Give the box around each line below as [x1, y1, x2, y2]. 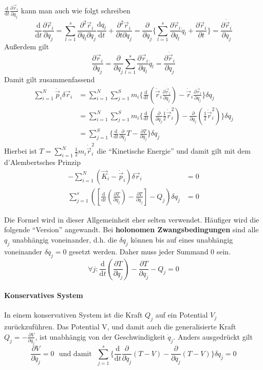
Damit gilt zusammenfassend [4, 73, 95, 84]
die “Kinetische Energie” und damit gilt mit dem [97, 145, 251, 156]
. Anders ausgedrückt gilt [173, 331, 253, 342]
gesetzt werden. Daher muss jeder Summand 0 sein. [69, 246, 231, 256]
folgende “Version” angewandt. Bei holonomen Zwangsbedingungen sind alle [4, 224, 259, 235]
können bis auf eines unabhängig [130, 234, 233, 245]
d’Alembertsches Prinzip [4, 157, 81, 168]
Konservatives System [4, 290, 83, 301]
